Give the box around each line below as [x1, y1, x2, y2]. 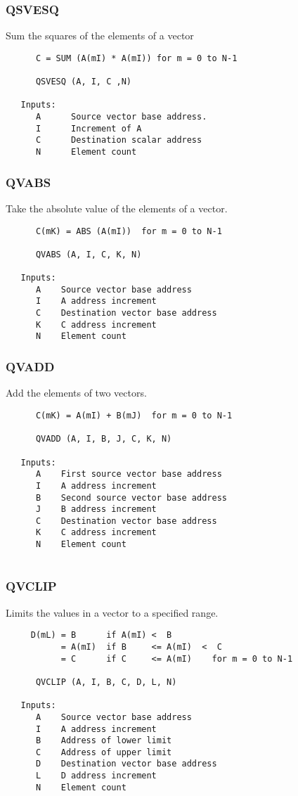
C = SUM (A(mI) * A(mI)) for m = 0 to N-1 [35, 53, 238, 63]
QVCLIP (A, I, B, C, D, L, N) [35, 676, 177, 687]
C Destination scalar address [35, 135, 202, 146]
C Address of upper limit [35, 747, 172, 757]
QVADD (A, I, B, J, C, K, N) [35, 434, 172, 444]
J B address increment [35, 504, 157, 515]
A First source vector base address [35, 469, 222, 480]
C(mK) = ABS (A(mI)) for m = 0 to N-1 [35, 226, 222, 236]
